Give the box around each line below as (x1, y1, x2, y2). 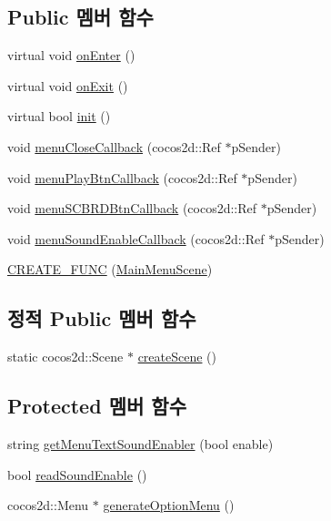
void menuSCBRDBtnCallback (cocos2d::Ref (7, 199, 257, 218)
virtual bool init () (7, 107, 111, 126)
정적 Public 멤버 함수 (7, 304, 196, 332)
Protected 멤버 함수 (7, 392, 186, 420)
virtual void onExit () (7, 76, 128, 95)
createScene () (137, 347, 217, 366)
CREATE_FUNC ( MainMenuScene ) (7, 260, 213, 279)
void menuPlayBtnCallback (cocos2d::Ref (7, 168, 237, 187)
